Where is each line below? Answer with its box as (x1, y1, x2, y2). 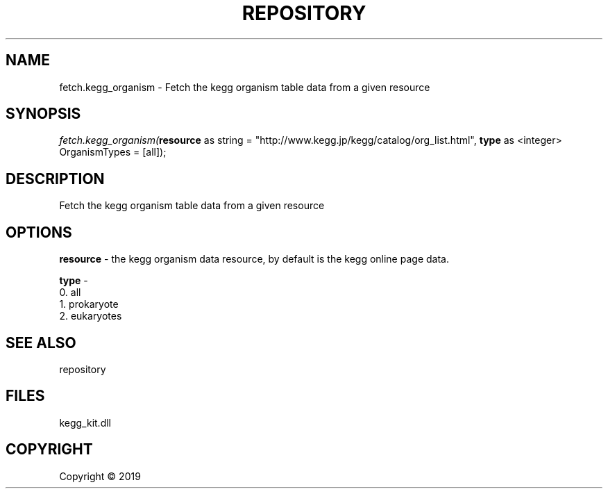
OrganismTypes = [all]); (59, 146, 167, 158)
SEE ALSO (6, 334, 76, 352)
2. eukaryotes (59, 310, 122, 322)
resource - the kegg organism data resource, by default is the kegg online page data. (59, 253, 449, 265)
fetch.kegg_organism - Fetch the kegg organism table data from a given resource (59, 81, 430, 93)
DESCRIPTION (6, 170, 105, 188)
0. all (59, 286, 81, 299)
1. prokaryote (59, 298, 119, 311)
